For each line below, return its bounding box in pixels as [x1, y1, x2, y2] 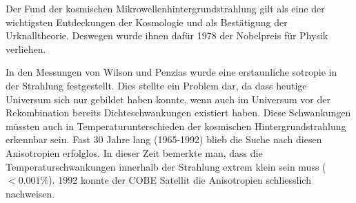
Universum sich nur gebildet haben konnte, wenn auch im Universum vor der [6, 92, 330, 106]
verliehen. [6, 41, 46, 56]
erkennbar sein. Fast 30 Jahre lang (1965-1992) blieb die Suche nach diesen [6, 132, 322, 147]
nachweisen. [6, 186, 55, 200]
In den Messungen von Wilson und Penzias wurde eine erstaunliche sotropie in [6, 65, 337, 79]
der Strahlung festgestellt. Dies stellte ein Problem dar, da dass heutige [6, 78, 307, 92]
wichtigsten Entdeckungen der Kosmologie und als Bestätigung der [6, 14, 288, 29]
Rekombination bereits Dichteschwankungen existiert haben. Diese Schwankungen [6, 105, 351, 120]
